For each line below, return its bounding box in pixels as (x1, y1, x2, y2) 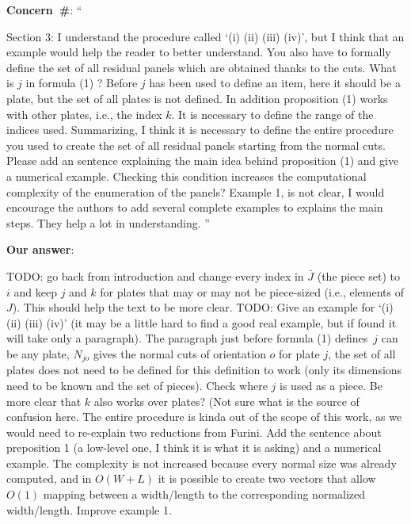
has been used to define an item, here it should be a (149, 75, 401, 91)
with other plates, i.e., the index (6, 105, 162, 122)
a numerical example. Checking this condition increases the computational (6, 167, 367, 184)
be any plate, (6, 345, 70, 361)
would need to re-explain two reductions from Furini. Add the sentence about (6, 423, 382, 440)
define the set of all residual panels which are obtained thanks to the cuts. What (6, 59, 397, 75)
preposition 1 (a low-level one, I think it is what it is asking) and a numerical (6, 439, 382, 456)
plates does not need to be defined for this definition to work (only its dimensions (6, 361, 402, 378)
